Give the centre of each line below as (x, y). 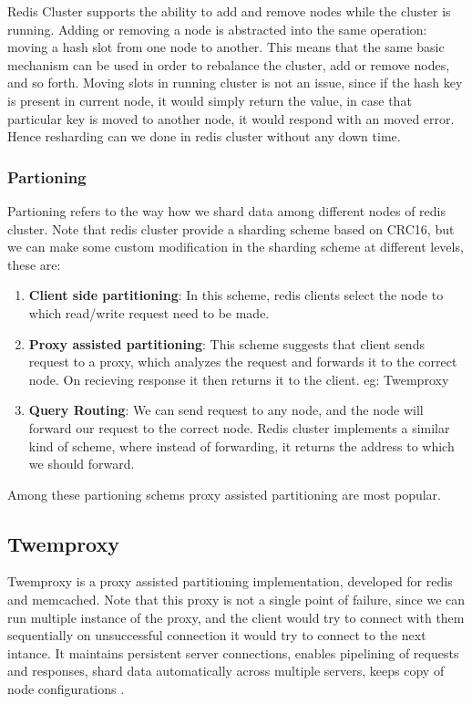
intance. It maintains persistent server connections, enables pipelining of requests (233, 652)
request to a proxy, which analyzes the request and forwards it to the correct (243, 362)
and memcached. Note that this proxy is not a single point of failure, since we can (236, 600)
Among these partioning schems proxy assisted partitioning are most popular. (224, 494)
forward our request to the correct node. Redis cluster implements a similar (239, 427)
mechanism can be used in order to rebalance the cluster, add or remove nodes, (229, 64)
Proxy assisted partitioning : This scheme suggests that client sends (226, 343)
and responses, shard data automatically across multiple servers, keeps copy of (226, 671)
